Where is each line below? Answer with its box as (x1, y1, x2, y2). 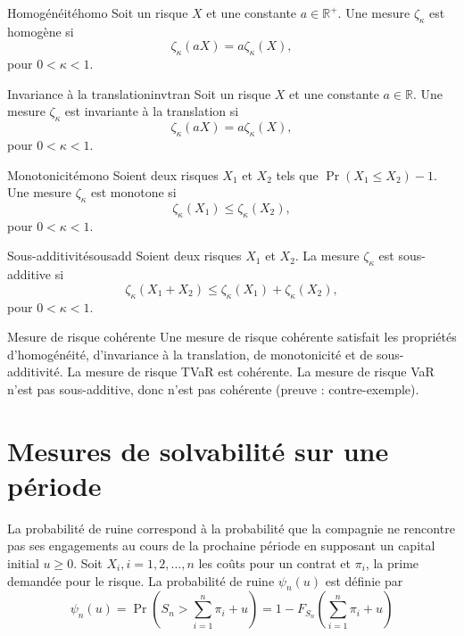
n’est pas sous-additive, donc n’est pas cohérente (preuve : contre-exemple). (7, 379, 419, 398)
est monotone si (90, 183, 177, 202)
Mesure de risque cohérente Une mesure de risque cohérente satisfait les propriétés (7, 327, 457, 346)
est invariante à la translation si (64, 102, 239, 120)
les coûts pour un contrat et (198, 554, 352, 572)
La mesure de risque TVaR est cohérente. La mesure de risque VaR (67, 362, 435, 381)
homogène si (7, 21, 74, 40)
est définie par (325, 571, 403, 590)
